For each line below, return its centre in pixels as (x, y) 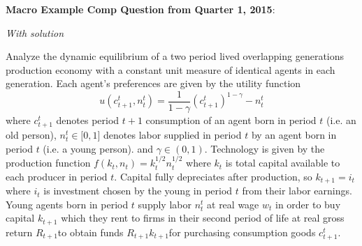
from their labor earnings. (297, 191)
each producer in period (57, 176)
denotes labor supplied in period (173, 135)
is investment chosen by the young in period (138, 191)
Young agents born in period (67, 204)
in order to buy (308, 204)
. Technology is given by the (265, 148)
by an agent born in (294, 135)
